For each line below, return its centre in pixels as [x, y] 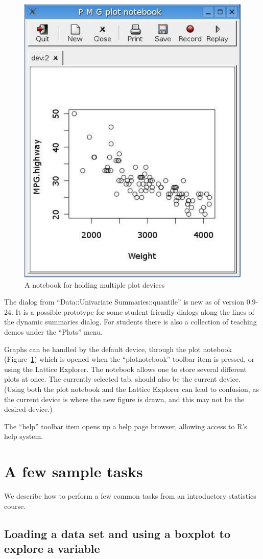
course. [15, 506]
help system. [23, 436]
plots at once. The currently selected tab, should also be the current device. [122, 379]
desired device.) [28, 409]
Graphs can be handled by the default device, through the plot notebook [118, 349]
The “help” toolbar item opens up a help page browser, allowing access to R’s [126, 426]
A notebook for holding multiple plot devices [95, 284]
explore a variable [52, 548]
